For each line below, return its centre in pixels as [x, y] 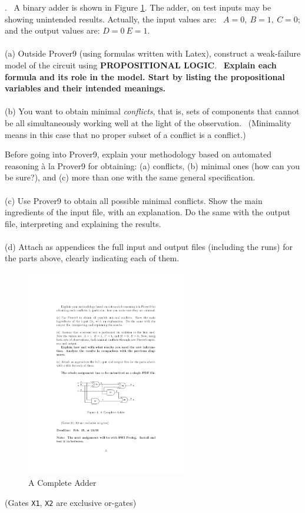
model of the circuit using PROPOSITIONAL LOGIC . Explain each [141, 65]
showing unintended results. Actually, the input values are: [111, 19]
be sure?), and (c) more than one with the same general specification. [130, 177]
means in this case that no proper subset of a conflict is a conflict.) [125, 134]
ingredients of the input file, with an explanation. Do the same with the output [147, 212]
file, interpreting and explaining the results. [83, 223]
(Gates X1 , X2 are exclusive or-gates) [71, 502]
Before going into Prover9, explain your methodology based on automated [138, 154]
